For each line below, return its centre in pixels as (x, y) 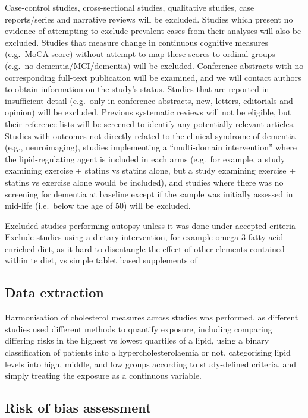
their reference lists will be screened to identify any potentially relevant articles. (150, 123)
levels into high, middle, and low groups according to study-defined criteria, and (151, 364)
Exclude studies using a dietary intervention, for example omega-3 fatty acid (144, 237)
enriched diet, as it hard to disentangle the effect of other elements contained (145, 248)
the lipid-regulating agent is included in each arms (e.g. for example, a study (145, 158)
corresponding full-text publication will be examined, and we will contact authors (153, 77)
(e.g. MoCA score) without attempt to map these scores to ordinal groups (140, 54)
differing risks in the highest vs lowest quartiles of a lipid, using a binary (137, 340)
